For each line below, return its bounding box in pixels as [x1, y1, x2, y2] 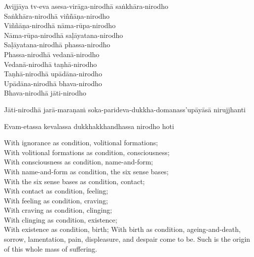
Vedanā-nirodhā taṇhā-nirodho [4, 59, 97, 69]
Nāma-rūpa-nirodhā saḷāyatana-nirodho [4, 30, 123, 40]
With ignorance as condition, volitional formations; [4, 137, 158, 148]
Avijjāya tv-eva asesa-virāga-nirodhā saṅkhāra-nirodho [4, 1, 168, 11]
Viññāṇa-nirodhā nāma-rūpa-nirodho [4, 20, 116, 31]
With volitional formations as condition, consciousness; [4, 147, 170, 157]
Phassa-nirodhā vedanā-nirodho [4, 49, 100, 59]
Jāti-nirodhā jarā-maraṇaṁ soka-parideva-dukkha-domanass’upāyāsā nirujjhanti [4, 104, 246, 114]
